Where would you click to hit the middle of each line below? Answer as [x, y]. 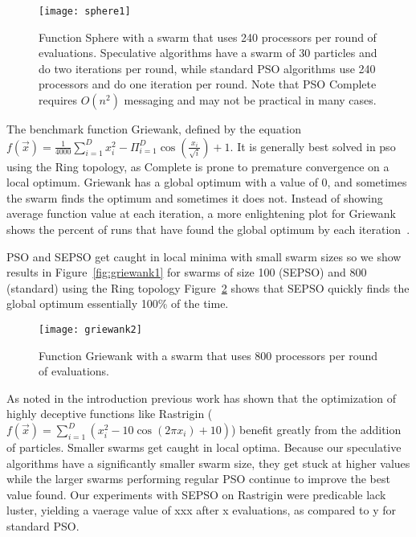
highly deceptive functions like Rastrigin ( [110, 414]
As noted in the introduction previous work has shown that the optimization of [202, 398]
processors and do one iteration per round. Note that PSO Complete [208, 84]
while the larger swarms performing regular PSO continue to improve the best [198, 479]
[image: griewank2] [90, 329]
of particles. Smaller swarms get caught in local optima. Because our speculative [204, 447]
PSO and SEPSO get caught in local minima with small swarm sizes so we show [204, 256]
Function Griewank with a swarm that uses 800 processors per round [208, 355]
